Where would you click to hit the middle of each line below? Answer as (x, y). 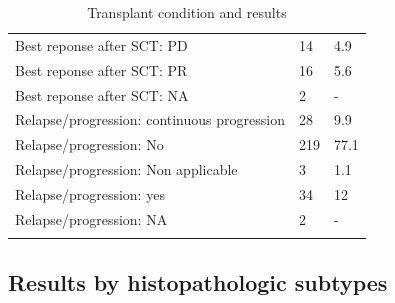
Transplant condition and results (187, 12)
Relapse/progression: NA (91, 218)
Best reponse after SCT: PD (101, 44)
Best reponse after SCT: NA (102, 94)
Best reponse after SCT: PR (101, 69)
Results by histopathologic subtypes (198, 282)
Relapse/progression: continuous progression (150, 119)
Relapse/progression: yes (90, 193)
